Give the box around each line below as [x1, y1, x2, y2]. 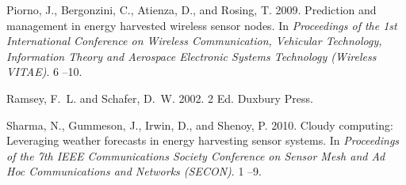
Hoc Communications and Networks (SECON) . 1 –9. [6, 163, 262, 179]
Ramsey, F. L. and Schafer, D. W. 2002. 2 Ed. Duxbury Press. [6, 89, 313, 106]
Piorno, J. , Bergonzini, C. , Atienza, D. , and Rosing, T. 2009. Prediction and [6, 2, 377, 17]
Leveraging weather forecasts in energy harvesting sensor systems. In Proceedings [6, 132, 400, 149]
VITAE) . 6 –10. [6, 63, 82, 80]
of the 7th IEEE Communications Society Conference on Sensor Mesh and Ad [6, 147, 385, 164]
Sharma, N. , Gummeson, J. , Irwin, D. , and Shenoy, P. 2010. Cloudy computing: [6, 116, 393, 133]
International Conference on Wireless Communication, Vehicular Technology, [6, 32, 382, 49]
